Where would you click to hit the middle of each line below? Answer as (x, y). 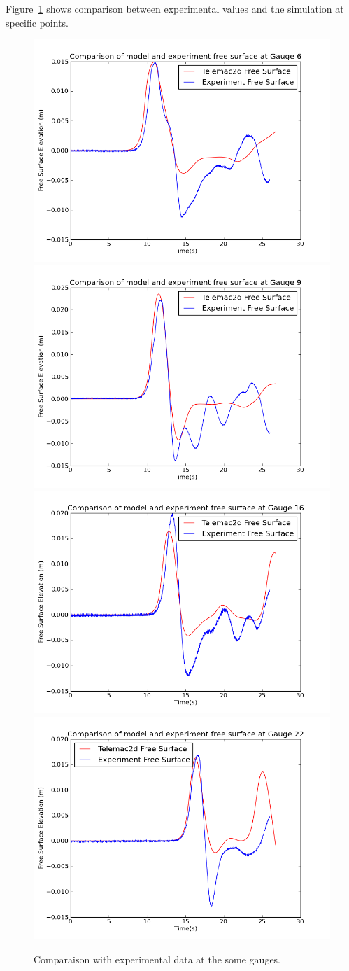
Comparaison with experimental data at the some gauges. (157, 959)
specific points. (37, 22)
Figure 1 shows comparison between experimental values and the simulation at (175, 8)
